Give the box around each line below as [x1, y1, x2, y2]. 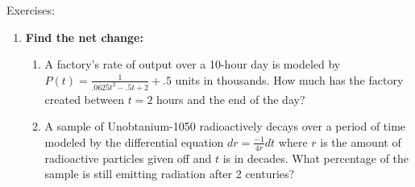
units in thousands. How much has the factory [175, 71, 404, 88]
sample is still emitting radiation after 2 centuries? [44, 165, 295, 182]
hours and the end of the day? [156, 90, 305, 107]
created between [44, 90, 124, 107]
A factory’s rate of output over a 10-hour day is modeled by [44, 56, 341, 73]
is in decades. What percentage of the [222, 149, 409, 166]
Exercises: [6, 2, 55, 18]
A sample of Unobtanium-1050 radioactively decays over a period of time [44, 118, 406, 135]
